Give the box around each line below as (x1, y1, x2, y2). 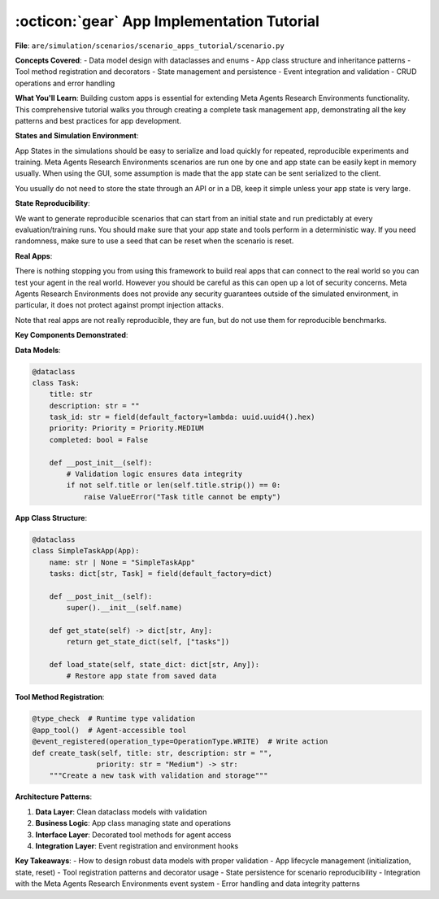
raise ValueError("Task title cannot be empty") (83, 492, 281, 501)
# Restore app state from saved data (66, 671, 217, 681)
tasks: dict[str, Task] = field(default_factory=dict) (49, 569, 272, 578)
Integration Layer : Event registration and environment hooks (35, 840, 239, 850)
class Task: (32, 378, 80, 387)
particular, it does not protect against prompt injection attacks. (15, 300, 224, 310)
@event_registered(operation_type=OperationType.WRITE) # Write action (32, 737, 328, 746)
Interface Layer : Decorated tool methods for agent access (35, 830, 232, 840)
